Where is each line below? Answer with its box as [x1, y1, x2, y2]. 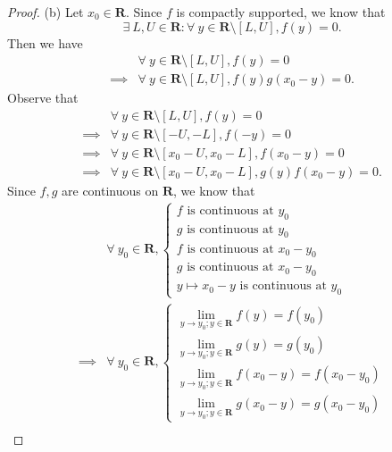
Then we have [7, 33, 83, 52]
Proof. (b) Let [7, 3, 84, 21]
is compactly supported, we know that [176, 3, 386, 21]
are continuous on [62, 180, 159, 199]
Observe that [7, 88, 79, 107]
